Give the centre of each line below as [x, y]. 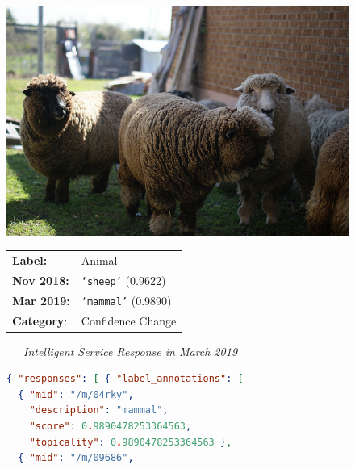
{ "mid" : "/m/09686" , [76, 458]
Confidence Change [129, 320]
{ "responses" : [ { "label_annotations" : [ [125, 379]
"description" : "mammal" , [99, 410]
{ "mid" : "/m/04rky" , [76, 394]
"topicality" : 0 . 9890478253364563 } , [131, 442]
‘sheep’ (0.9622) [123, 280]
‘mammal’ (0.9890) [126, 300]
